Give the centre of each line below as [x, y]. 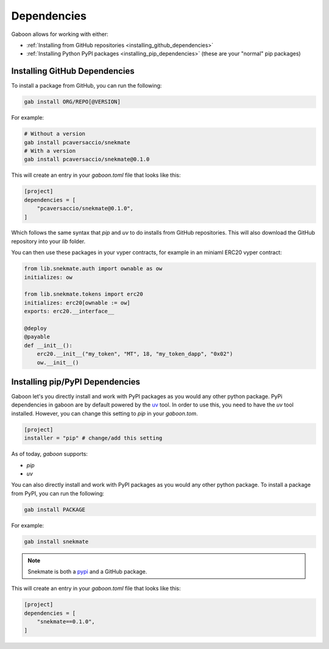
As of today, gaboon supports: [50, 454]
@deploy [35, 328]
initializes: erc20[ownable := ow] [77, 303]
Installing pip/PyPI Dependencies [76, 382]
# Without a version [55, 134]
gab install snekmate [56, 541]
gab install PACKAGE [55, 509]
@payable [37, 337]
